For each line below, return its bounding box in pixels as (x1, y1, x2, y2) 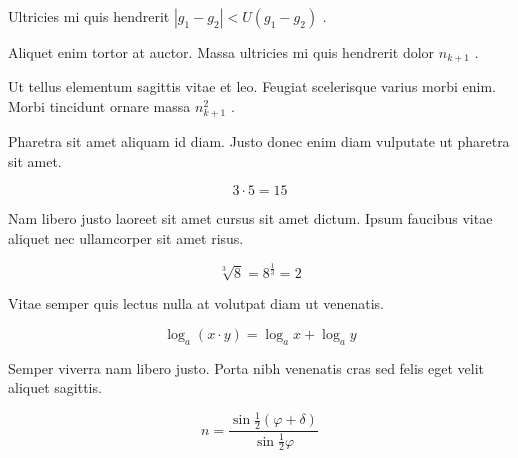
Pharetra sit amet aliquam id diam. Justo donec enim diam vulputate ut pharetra (8, 131, 510, 152)
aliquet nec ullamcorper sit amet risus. (8, 227, 244, 248)
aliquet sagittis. (8, 377, 102, 398)
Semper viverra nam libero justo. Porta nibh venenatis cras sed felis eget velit (8, 357, 485, 378)
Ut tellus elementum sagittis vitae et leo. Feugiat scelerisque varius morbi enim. (8, 76, 496, 97)
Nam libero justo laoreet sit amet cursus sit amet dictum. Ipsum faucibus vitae (8, 208, 493, 229)
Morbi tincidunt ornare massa (8, 96, 191, 117)
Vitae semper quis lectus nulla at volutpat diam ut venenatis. (8, 293, 385, 314)
